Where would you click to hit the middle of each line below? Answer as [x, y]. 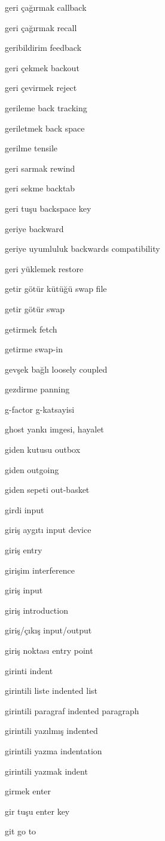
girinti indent [29, 670]
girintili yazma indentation [54, 750]
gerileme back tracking [46, 107]
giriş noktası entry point [49, 650]
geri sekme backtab [40, 188]
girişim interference [40, 570]
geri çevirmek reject [41, 88]
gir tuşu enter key [37, 811]
